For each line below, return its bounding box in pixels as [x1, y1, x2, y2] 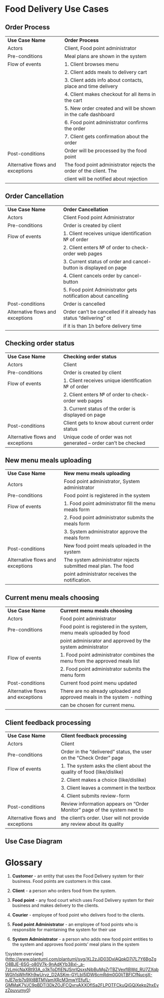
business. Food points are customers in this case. [12, 878, 112, 884]
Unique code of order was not [63, 433, 132, 440]
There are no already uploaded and [60, 688, 141, 694]
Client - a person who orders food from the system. [12, 888, 117, 894]
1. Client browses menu [64, 61, 119, 67]
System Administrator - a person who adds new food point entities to [12, 936, 153, 942]
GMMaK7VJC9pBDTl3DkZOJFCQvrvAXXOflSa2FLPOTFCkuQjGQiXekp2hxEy [5, 982, 159, 988]
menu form [60, 672, 85, 679]
